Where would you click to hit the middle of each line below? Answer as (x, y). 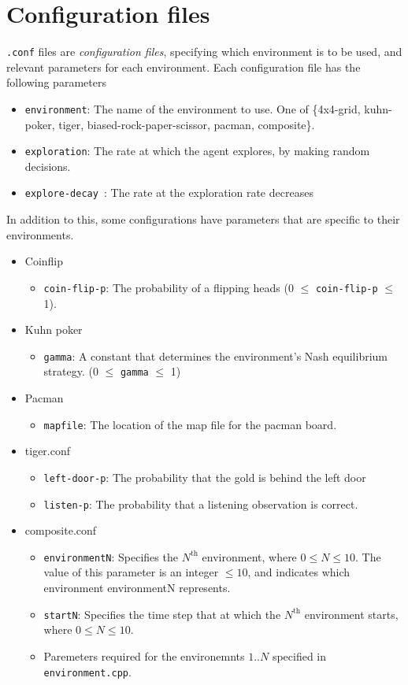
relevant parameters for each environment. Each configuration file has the (184, 67)
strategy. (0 (71, 371)
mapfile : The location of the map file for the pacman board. (190, 424)
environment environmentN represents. (137, 588)
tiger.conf (48, 451)
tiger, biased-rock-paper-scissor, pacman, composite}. (187, 124)
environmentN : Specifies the (111, 556)
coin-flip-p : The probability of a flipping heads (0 (169, 287)
